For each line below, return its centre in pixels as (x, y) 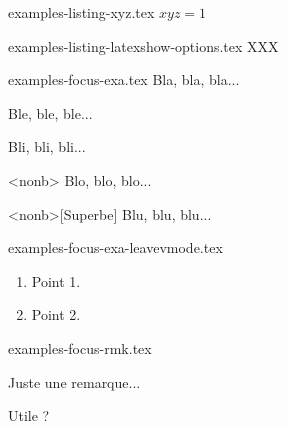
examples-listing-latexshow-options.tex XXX (143, 45)
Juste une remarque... (74, 381)
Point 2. (56, 314)
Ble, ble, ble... (50, 112)
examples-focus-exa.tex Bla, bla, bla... (124, 79)
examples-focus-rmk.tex (80, 347)
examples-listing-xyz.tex (81, 12)
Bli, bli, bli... (47, 146)
